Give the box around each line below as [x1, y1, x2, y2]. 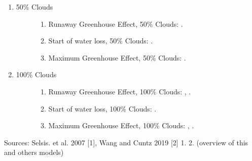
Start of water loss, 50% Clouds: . [48, 35, 153, 46]
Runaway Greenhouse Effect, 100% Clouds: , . [48, 86, 191, 96]
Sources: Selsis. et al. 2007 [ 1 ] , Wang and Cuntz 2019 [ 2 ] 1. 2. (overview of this [4, 137, 248, 147]
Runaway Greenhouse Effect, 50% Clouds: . [48, 18, 183, 29]
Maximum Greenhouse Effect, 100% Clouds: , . [48, 120, 194, 131]
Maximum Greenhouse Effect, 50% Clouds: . [48, 52, 186, 63]
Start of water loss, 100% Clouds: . [48, 103, 157, 114]
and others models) [4, 147, 64, 157]
